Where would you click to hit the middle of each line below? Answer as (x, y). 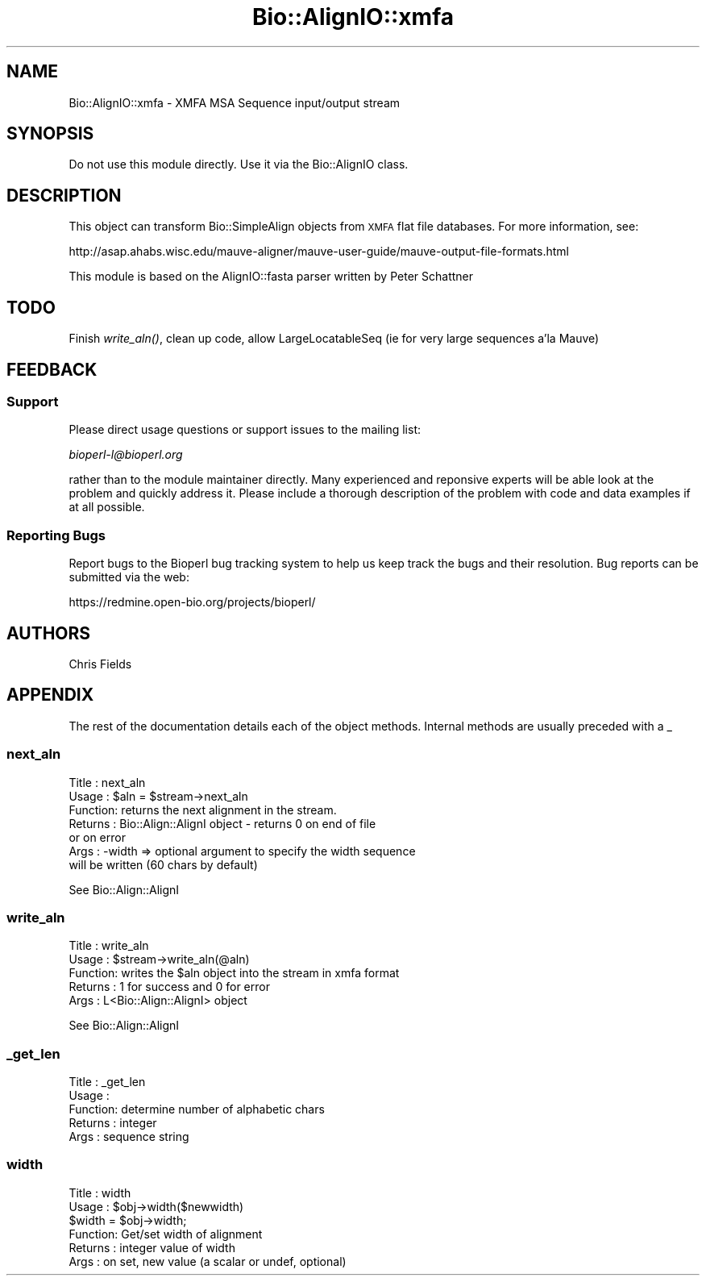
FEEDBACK (52, 369)
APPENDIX (50, 695)
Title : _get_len (107, 1082)
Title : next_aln (107, 782)
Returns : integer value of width (152, 1247)
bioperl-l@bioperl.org (126, 455)
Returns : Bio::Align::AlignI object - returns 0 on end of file (222, 823)
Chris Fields (100, 664)
